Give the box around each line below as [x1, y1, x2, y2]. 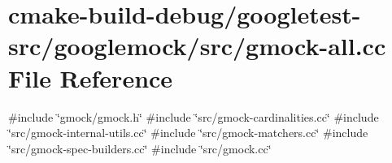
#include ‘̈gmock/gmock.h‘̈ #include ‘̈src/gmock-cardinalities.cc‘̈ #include [8, 108, 379, 125]
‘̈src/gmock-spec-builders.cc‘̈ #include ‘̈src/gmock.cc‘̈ [8, 139, 272, 157]
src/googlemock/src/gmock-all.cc [8, 29, 386, 62]
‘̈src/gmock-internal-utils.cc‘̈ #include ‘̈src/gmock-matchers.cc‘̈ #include [8, 124, 368, 141]
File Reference [8, 61, 173, 94]
